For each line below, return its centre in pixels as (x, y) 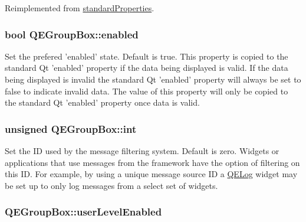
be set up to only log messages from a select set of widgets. (111, 185)
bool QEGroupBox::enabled (72, 34)
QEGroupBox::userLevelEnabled (83, 212)
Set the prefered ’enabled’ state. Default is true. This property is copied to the (147, 56)
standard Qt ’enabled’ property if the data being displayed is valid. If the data (147, 68)
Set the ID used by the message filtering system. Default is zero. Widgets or (142, 151)
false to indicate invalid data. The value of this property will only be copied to (147, 91)
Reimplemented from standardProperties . (80, 8)
